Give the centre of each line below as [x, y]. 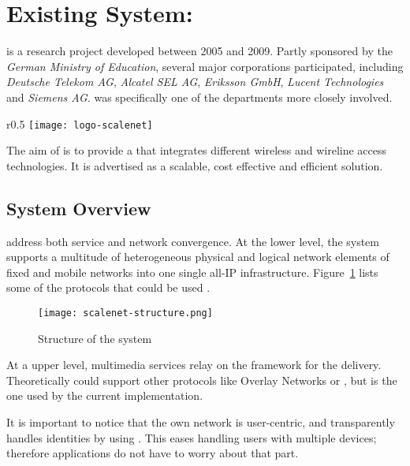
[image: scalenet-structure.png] [125, 313]
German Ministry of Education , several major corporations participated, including [205, 66]
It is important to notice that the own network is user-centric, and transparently [201, 421]
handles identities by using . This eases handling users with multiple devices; [192, 437]
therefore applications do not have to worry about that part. [153, 453]
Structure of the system [95, 338]
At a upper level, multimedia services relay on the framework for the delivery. [194, 365]
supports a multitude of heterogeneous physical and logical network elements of [198, 257]
